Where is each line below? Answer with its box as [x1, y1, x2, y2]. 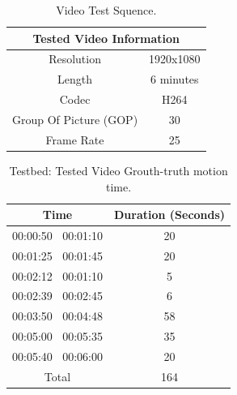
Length [57, 71, 93, 88]
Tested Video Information [32, 29, 180, 46]
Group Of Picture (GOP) [12, 110, 138, 127]
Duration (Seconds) [114, 206, 226, 223]
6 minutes [150, 71, 199, 88]
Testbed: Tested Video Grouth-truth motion [9, 161, 228, 178]
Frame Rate [45, 131, 104, 148]
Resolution [49, 50, 101, 67]
